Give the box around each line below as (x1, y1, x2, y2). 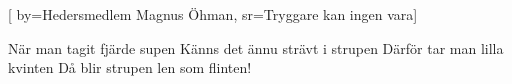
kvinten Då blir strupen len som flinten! (8, 57, 252, 78)
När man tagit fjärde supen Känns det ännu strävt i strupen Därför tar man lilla (8, 37, 504, 58)
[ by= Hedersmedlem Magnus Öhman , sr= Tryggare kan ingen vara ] (8, 4, 418, 24)
